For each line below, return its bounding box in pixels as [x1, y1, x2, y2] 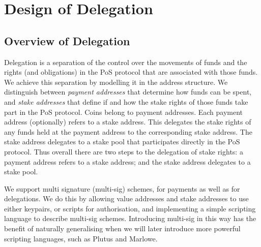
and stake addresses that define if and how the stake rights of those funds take [4, 96, 248, 107]
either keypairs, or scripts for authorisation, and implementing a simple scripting [4, 203, 256, 213]
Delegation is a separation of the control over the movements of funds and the [4, 56, 247, 67]
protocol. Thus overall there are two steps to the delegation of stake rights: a [4, 146, 243, 157]
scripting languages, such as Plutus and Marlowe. [4, 233, 158, 243]
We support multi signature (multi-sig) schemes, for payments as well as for [4, 183, 240, 194]
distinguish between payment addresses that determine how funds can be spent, [4, 86, 252, 97]
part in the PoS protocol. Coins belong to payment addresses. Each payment [4, 106, 243, 117]
